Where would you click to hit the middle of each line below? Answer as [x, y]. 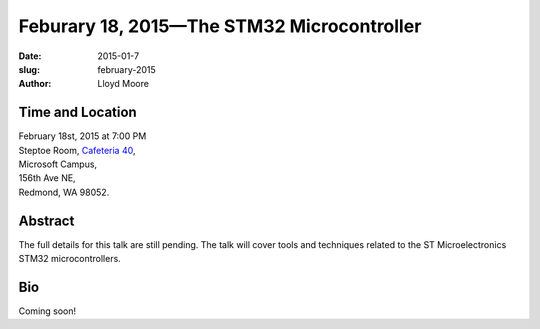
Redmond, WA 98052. [64, 192]
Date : [30, 56]
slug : [29, 69]
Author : [35, 84]
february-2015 [127, 69]
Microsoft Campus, [58, 164]
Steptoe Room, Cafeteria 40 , [77, 150]
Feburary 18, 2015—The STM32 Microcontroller [220, 26]
